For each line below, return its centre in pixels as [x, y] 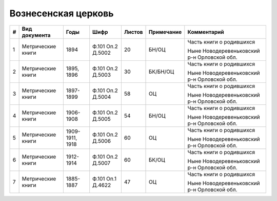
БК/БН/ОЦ [161, 72]
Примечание [165, 32]
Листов [133, 32]
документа [36, 35]
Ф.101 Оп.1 [104, 178]
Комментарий [206, 32]
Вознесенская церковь [62, 13]
